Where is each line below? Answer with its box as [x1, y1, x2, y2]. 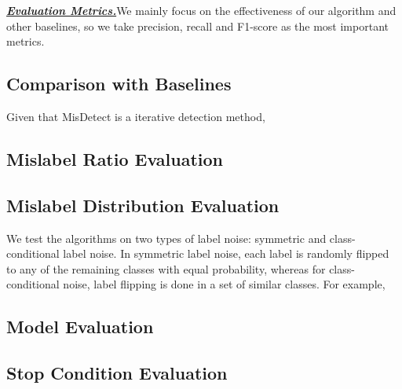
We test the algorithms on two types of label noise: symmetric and [6, 229, 327, 246]
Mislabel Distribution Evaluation [6, 193, 280, 217]
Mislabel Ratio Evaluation [6, 146, 224, 171]
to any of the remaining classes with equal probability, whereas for [6, 260, 326, 277]
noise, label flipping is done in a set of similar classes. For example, [63, 276, 386, 292]
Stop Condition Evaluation [6, 361, 228, 385]
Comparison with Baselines [6, 72, 232, 96]
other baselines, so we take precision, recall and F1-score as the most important [6, 17, 389, 34]
